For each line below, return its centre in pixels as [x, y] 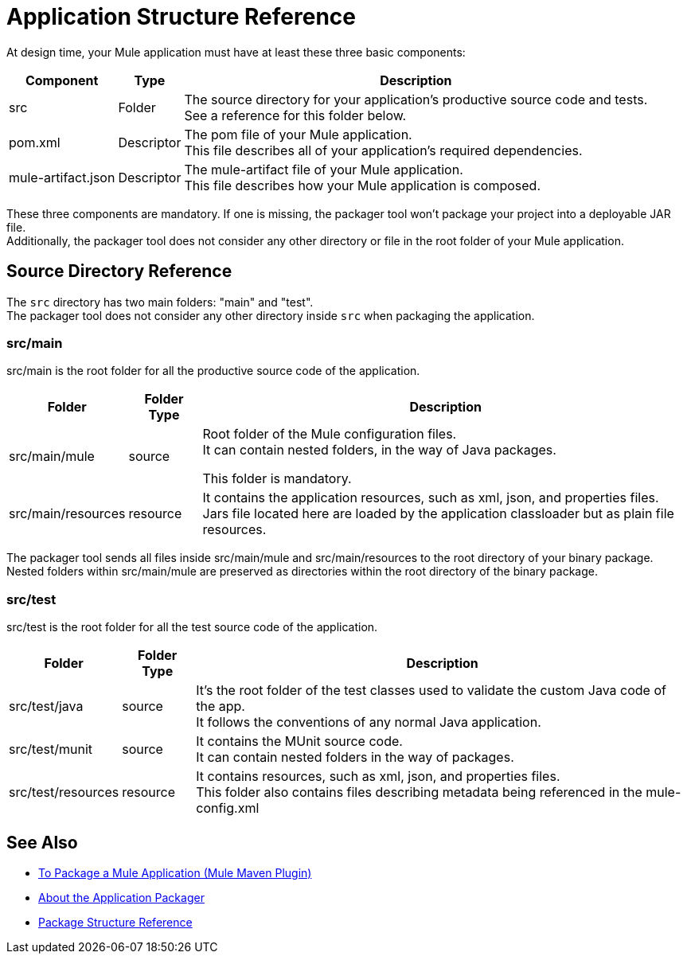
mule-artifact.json [62, 177]
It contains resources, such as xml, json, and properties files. [378, 777]
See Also [42, 842]
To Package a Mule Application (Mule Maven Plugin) [175, 872]
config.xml [228, 808]
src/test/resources [64, 792]
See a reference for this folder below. [295, 115]
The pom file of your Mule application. [298, 134]
